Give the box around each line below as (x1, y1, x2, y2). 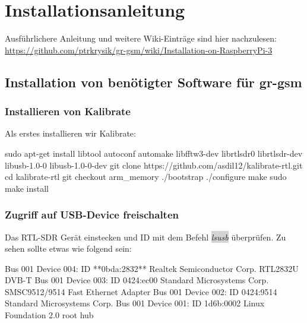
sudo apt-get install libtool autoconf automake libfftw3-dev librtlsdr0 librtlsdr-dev (5, 147, 303, 159)
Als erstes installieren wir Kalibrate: (5, 127, 136, 140)
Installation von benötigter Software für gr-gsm (5, 72, 302, 91)
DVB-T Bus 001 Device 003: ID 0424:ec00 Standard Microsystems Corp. (5, 274, 269, 286)
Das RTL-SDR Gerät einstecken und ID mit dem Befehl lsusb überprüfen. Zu (5, 230, 286, 243)
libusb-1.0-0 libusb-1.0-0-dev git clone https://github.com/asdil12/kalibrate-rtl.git (5, 159, 303, 171)
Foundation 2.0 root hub (5, 309, 94, 321)
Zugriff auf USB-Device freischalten (5, 207, 179, 222)
